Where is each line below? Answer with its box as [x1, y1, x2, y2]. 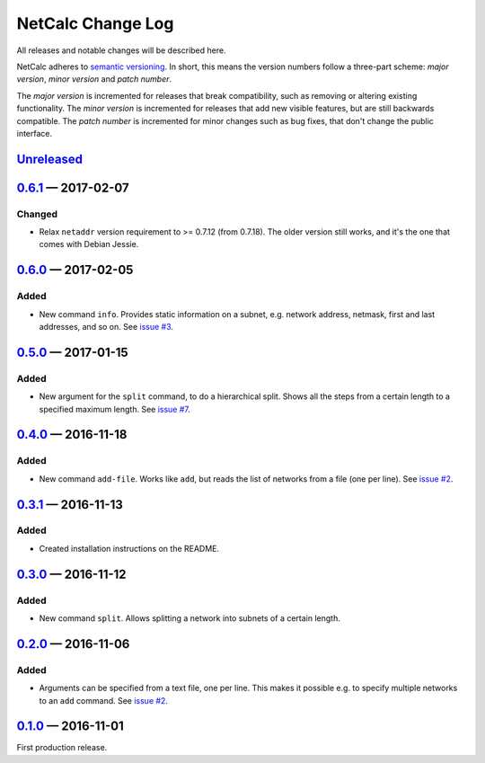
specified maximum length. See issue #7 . [39, 404, 190, 414]
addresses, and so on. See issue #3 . [39, 322, 174, 332]
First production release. [16, 742, 108, 753]
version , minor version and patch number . [16, 74, 172, 84]
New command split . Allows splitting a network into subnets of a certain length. [39, 613, 340, 624]
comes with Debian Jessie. [39, 239, 139, 250]
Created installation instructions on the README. [39, 543, 220, 554]
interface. [16, 128, 53, 138]
